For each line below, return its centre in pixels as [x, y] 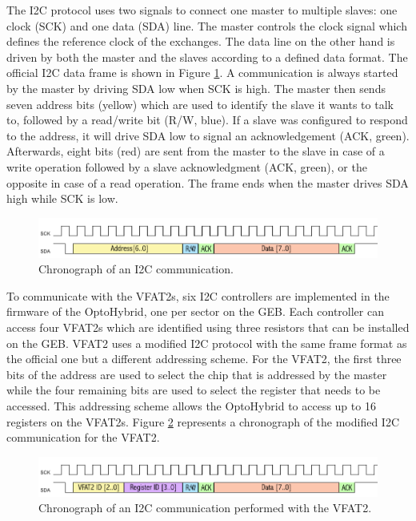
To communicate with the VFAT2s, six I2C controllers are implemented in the [198, 295]
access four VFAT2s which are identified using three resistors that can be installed [208, 327]
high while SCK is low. [62, 198]
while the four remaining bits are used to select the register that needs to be [194, 390]
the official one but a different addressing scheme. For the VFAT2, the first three [204, 359]
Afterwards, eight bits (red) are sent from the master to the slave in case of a [196, 151]
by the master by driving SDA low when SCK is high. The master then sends [196, 88]
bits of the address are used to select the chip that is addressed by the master [197, 374]
